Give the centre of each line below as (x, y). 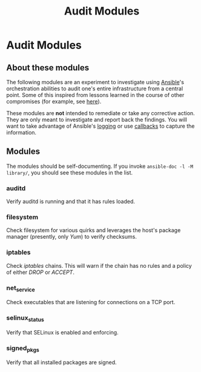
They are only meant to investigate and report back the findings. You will (97, 120)
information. (21, 132)
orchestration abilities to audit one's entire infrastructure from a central (95, 88)
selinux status (25, 319)
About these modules (48, 68)
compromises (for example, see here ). (54, 101)
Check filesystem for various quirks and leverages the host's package (94, 230)
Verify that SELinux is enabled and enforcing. (63, 332)
